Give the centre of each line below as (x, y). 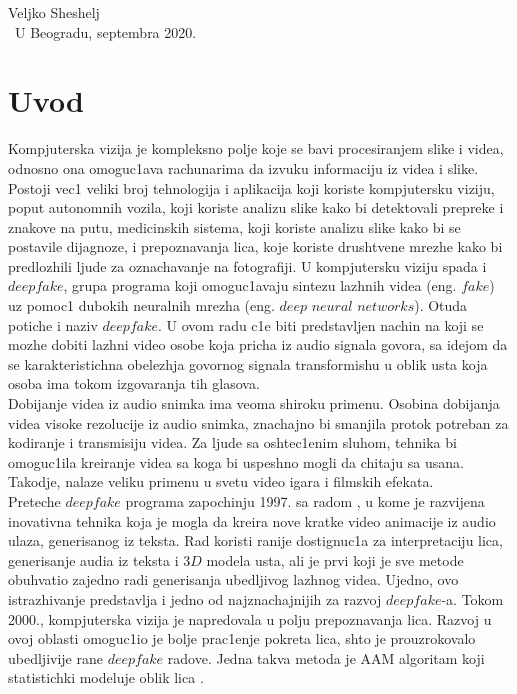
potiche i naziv (53, 324)
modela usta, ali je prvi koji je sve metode (335, 559)
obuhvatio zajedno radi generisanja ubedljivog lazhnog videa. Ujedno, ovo (233, 579)
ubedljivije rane (55, 657)
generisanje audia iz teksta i (93, 559)
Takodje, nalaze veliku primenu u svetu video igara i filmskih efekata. (221, 481)
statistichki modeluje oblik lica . (106, 677)
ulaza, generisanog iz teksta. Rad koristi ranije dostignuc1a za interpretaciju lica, (255, 540)
